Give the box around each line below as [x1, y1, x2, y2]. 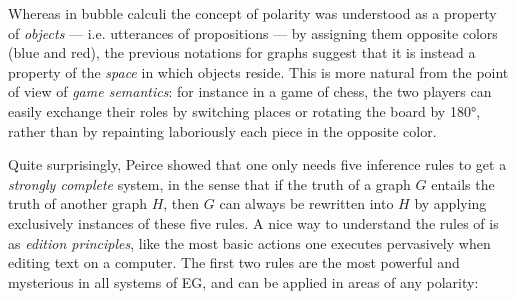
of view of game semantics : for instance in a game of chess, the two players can [8, 81, 492, 102]
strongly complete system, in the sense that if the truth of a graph [8, 173, 411, 194]
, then [163, 193, 200, 214]
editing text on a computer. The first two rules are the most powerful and [8, 252, 460, 273]
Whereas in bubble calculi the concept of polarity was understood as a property [8, 3, 497, 23]
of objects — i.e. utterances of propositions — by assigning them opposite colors [8, 22, 498, 43]
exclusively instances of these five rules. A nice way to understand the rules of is [8, 212, 499, 233]
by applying [414, 193, 487, 214]
